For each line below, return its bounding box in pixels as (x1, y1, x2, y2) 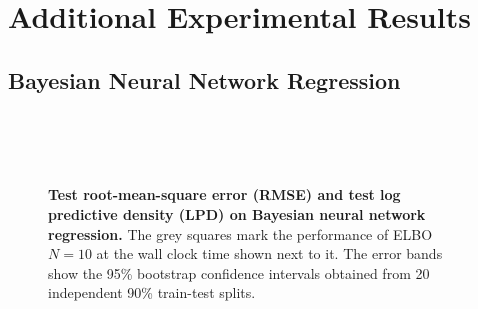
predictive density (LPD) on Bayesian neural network (48, 203, 426, 224)
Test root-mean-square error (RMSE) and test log (48, 184, 401, 205)
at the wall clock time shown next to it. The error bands (96, 243, 443, 264)
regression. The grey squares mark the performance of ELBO (48, 223, 433, 244)
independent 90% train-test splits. (48, 282, 256, 303)
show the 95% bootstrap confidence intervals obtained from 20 (48, 262, 430, 283)
